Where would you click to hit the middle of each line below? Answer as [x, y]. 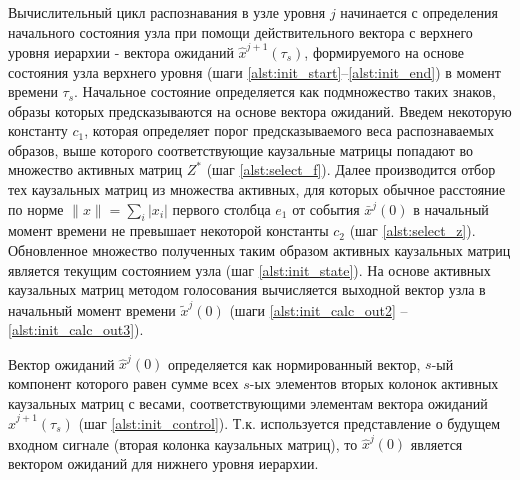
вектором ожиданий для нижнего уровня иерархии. [163, 462]
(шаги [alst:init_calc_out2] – [318, 309]
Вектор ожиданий [61, 363]
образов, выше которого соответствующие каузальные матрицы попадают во [240, 149]
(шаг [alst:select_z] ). [412, 230]
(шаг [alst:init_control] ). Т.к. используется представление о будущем [289, 422]
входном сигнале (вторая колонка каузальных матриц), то [183, 443]
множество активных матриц [95, 169]
